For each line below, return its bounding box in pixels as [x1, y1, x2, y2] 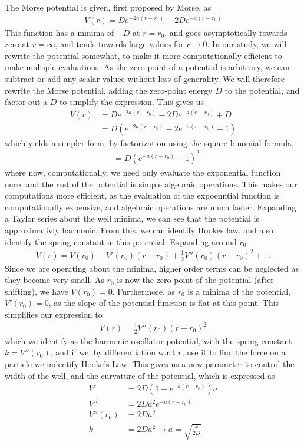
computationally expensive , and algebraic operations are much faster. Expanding [5, 200, 296, 213]
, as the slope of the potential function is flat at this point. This [48, 296, 279, 309]
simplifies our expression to [5, 308, 103, 320]
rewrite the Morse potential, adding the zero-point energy [5, 84, 213, 96]
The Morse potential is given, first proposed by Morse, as [5, 1, 212, 13]
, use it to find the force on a [181, 346, 286, 358]
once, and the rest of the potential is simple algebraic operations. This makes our [5, 177, 298, 190]
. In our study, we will [207, 38, 287, 50]
